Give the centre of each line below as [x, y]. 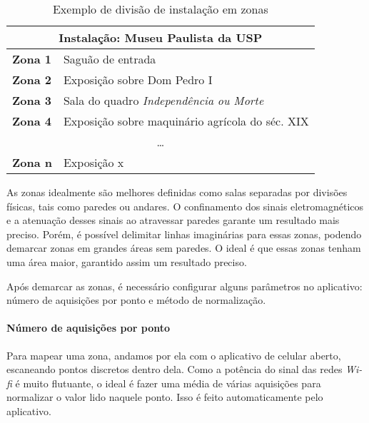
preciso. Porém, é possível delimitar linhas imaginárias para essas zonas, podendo [184, 234]
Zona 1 [32, 59]
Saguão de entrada [110, 59]
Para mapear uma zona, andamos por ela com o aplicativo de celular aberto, [174, 355]
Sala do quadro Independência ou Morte [163, 100]
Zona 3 [32, 100]
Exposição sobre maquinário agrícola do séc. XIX [186, 121]
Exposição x [93, 162]
